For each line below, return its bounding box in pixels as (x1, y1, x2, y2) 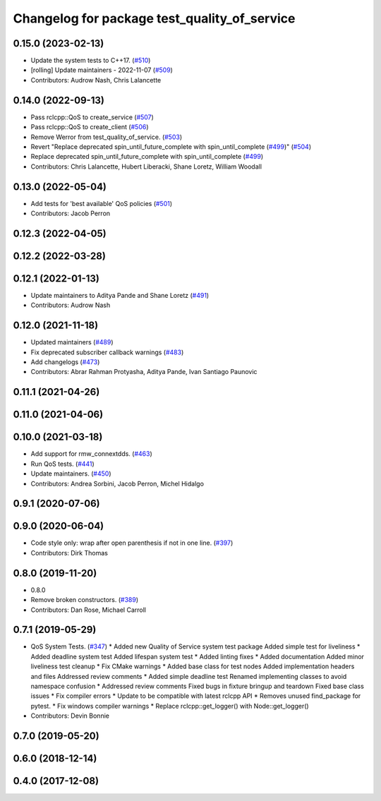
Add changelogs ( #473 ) (30, 358, 100, 366)
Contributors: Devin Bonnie (30, 711, 109, 720)
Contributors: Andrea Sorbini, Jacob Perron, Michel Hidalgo (30, 479, 205, 488)
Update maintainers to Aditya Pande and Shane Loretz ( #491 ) (30, 291, 210, 299)
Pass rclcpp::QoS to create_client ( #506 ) (30, 123, 149, 131)
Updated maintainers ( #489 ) (30, 338, 114, 347)
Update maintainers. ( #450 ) (30, 469, 111, 478)
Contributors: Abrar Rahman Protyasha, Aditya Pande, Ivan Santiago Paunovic (30, 368, 258, 376)
